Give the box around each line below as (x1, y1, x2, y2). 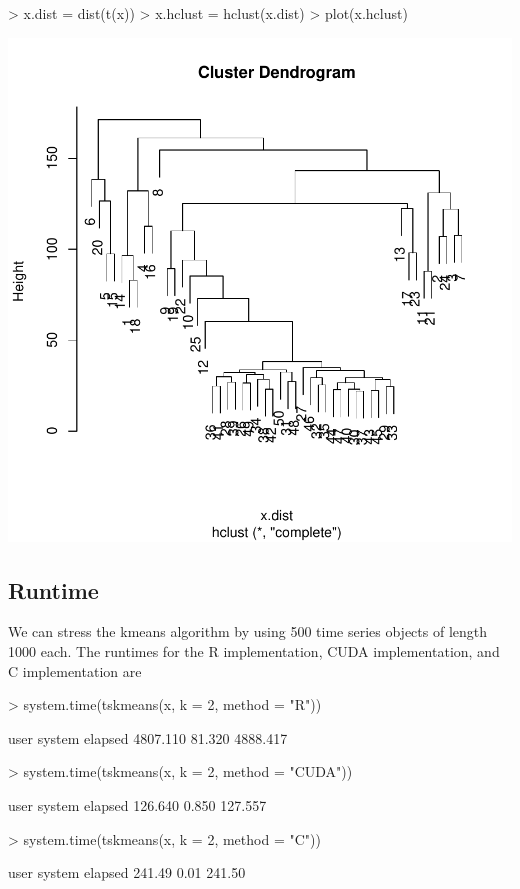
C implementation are (8, 660, 142, 681)
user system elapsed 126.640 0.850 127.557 (8, 794, 267, 815)
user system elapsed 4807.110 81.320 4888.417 (8, 727, 288, 748)
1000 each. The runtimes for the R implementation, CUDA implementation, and (8, 640, 500, 661)
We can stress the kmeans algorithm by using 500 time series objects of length (8, 621, 488, 642)
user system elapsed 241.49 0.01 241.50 (8, 862, 246, 883)
